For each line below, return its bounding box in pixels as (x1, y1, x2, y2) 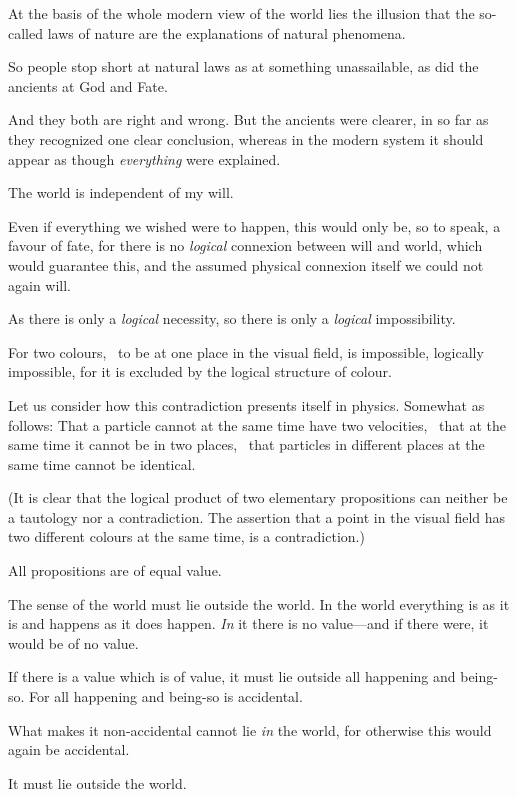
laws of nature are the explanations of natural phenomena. (47, 22, 406, 43)
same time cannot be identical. (8, 453, 196, 474)
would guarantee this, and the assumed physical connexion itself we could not (8, 254, 484, 275)
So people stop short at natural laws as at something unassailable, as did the (8, 56, 479, 77)
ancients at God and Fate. (8, 75, 168, 96)
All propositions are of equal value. (8, 560, 222, 581)
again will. (8, 274, 72, 295)
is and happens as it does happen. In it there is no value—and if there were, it (8, 613, 489, 634)
